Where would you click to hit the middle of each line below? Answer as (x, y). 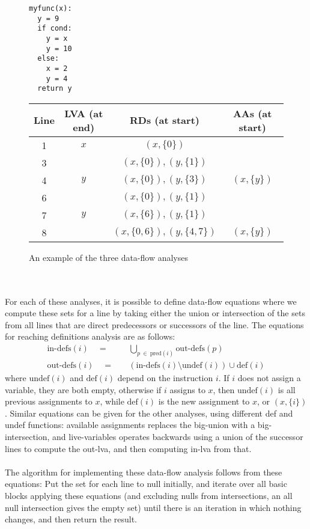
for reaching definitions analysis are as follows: (90, 336)
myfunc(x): (50, 8)
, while (112, 401)
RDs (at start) (165, 120)
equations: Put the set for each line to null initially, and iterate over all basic (146, 484)
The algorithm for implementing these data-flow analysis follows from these (144, 472)
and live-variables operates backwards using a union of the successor (178, 436)
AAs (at (252, 113)
